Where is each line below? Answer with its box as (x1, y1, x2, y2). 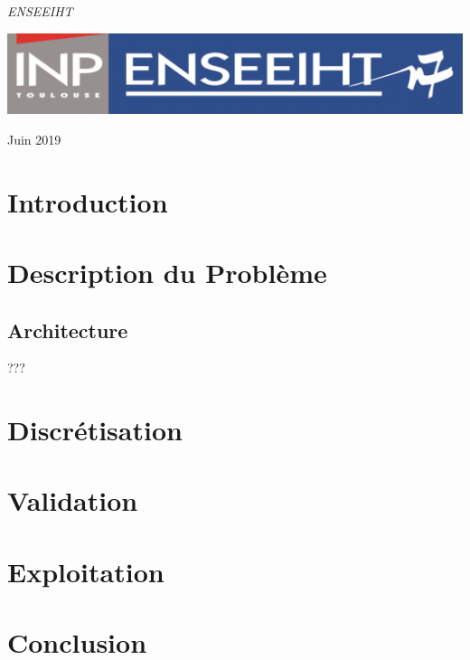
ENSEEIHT (7, 2, 73, 20)
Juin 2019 (7, 129, 61, 148)
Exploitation (7, 552, 164, 589)
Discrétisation (7, 411, 183, 448)
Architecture (7, 316, 128, 344)
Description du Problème (7, 253, 327, 290)
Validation (7, 482, 138, 519)
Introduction (7, 183, 168, 220)
